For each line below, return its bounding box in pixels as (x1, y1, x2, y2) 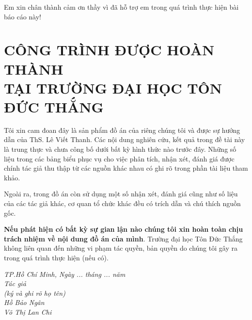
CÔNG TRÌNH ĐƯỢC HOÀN (4, 40, 215, 60)
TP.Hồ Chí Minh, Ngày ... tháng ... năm (4, 269, 126, 279)
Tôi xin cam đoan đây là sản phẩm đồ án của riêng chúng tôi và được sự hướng (4, 125, 240, 135)
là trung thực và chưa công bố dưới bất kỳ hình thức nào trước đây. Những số (4, 144, 236, 154)
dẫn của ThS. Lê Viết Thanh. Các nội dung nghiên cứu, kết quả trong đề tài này (4, 134, 245, 144)
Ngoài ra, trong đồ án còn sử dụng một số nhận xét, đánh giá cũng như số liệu (4, 189, 238, 199)
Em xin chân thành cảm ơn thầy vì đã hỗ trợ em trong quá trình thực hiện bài (4, 2, 239, 12)
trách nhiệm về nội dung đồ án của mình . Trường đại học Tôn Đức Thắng (4, 233, 243, 243)
